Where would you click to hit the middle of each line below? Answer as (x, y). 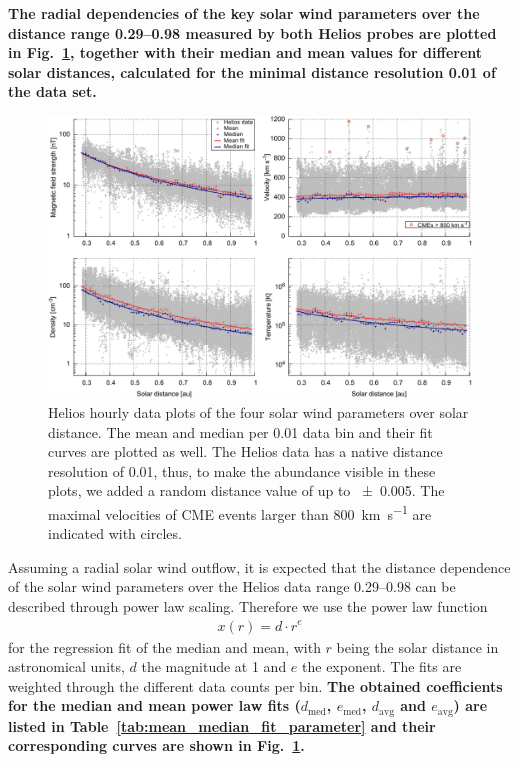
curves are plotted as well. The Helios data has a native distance (245, 451)
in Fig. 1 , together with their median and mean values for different (245, 52)
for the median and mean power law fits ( (154, 705)
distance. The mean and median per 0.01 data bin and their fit (240, 431)
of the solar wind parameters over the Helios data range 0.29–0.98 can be (232, 586)
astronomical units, (66, 666)
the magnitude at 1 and (214, 666)
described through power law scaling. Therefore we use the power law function (248, 605)
